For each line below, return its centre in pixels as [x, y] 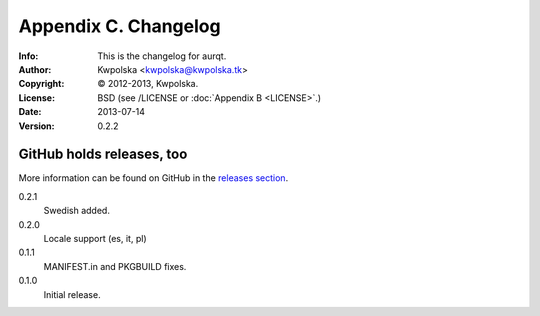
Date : [30, 112]
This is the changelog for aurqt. [162, 56]
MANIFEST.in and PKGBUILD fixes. [115, 266]
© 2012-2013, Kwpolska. [148, 84]
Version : [36, 126]
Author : [35, 69]
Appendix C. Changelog [119, 26]
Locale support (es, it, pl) [95, 238]
